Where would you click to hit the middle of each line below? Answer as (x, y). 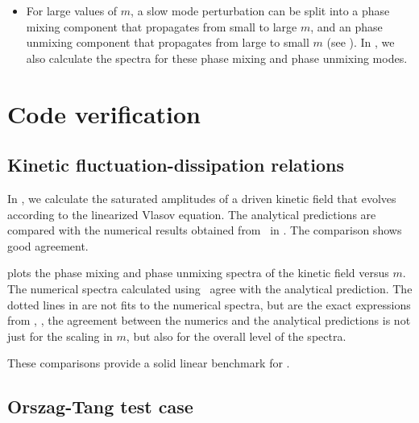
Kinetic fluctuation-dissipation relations (176, 165)
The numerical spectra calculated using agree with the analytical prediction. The (210, 288)
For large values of (72, 10)
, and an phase (346, 26)
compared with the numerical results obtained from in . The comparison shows (205, 230)
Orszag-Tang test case (100, 406)
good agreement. (48, 245)
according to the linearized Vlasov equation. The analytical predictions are (192, 214)
